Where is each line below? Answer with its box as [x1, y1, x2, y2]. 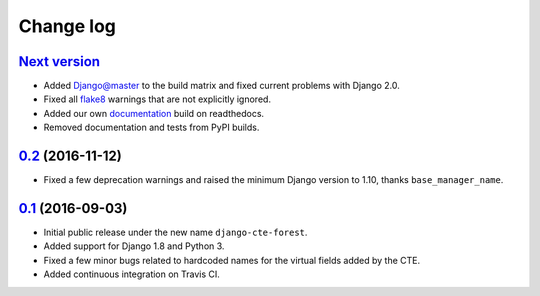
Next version [18, 53, 100, 70]
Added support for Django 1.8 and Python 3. [43, 240, 225, 252]
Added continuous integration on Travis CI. [43, 268, 220, 280]
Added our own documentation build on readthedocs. [43, 107, 265, 119]
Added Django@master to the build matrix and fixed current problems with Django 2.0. [43, 80, 400, 92]
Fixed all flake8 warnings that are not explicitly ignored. [43, 93, 272, 105]
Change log [18, 15, 117, 37]
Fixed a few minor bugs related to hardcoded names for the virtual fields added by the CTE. [43, 254, 421, 266]
